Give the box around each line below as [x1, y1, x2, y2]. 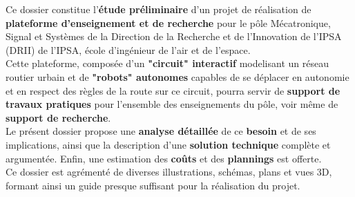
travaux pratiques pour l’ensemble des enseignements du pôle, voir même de [6, 97, 338, 111]
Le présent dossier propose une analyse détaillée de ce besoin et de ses [6, 124, 316, 138]
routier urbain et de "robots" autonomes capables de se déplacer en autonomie [6, 69, 349, 84]
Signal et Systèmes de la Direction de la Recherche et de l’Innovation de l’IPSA [6, 29, 342, 44]
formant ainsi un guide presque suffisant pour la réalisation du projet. [6, 178, 300, 192]
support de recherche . [6, 110, 111, 124]
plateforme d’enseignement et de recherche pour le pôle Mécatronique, [6, 15, 331, 30]
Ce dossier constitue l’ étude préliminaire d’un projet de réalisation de [6, 2, 311, 16]
